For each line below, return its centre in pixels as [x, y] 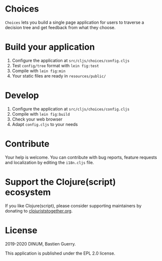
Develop [22, 96]
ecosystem [28, 192]
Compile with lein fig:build [41, 114]
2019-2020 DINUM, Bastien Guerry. [40, 244]
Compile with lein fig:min [39, 71]
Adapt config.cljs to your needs [45, 124]
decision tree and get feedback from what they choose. [60, 27]
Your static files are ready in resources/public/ [59, 76]
